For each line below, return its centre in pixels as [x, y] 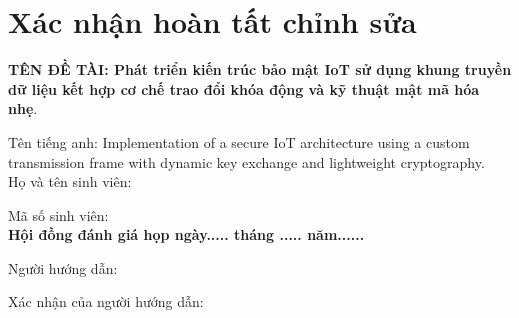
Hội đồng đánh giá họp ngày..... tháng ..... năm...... [186, 234]
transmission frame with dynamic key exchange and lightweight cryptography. [246, 161]
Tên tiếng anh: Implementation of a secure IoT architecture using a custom [239, 141]
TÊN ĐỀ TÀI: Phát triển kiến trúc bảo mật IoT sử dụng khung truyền [260, 69]
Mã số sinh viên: [58, 214]
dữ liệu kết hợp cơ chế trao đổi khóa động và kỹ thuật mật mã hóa [244, 88]
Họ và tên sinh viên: [70, 181]
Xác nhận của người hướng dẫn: [106, 301]
